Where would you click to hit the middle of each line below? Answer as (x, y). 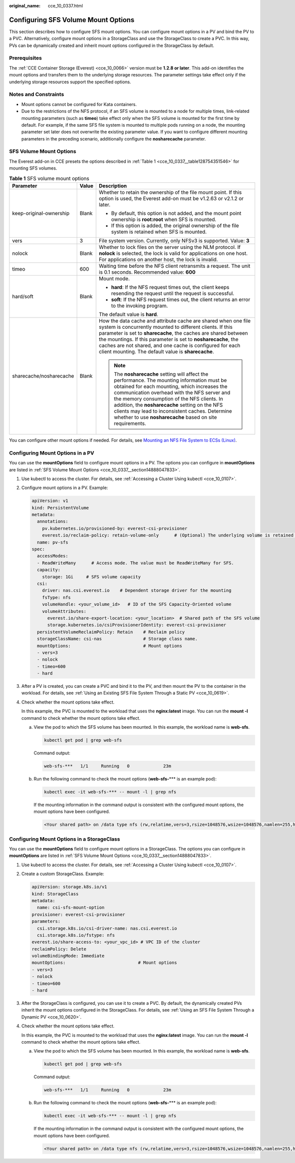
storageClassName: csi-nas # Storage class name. (118, 639)
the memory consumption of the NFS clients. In (168, 399)
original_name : (25, 6)
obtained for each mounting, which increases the (171, 386)
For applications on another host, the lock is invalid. (158, 260)
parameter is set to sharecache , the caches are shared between (173, 333)
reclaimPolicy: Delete (59, 949)
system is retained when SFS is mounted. (159, 232)
